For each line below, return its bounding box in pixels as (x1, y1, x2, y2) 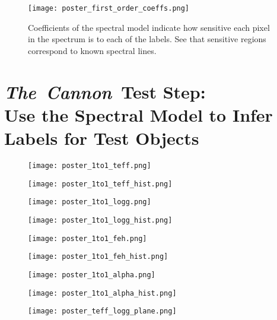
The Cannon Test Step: (4, 79, 206, 104)
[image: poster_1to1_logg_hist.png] (28, 216, 173, 224)
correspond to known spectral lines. (28, 44, 157, 56)
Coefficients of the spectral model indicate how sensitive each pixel (28, 21, 270, 33)
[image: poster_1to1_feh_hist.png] (28, 252, 168, 261)
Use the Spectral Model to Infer (4, 102, 273, 126)
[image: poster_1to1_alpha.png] (28, 270, 155, 279)
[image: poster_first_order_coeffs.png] (28, 4, 190, 12)
